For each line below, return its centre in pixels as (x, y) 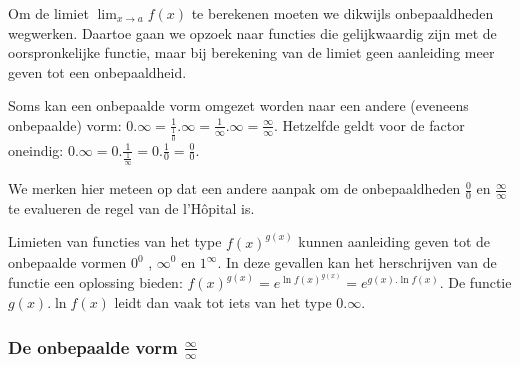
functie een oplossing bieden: (95, 282)
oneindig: (36, 149)
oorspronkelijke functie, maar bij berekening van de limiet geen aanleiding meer (251, 52)
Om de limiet (48, 13)
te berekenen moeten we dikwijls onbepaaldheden (342, 13)
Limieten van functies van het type (115, 241)
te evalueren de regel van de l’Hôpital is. (131, 207)
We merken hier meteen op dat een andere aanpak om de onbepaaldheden (234, 188)
